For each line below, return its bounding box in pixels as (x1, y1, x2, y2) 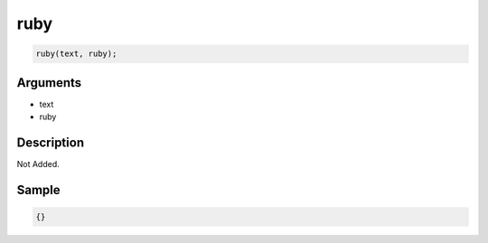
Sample (16, 182, 61, 198)
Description (16, 135, 85, 150)
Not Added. (16, 158, 61, 169)
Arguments (16, 75, 82, 90)
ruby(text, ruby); (35, 49, 117, 59)
